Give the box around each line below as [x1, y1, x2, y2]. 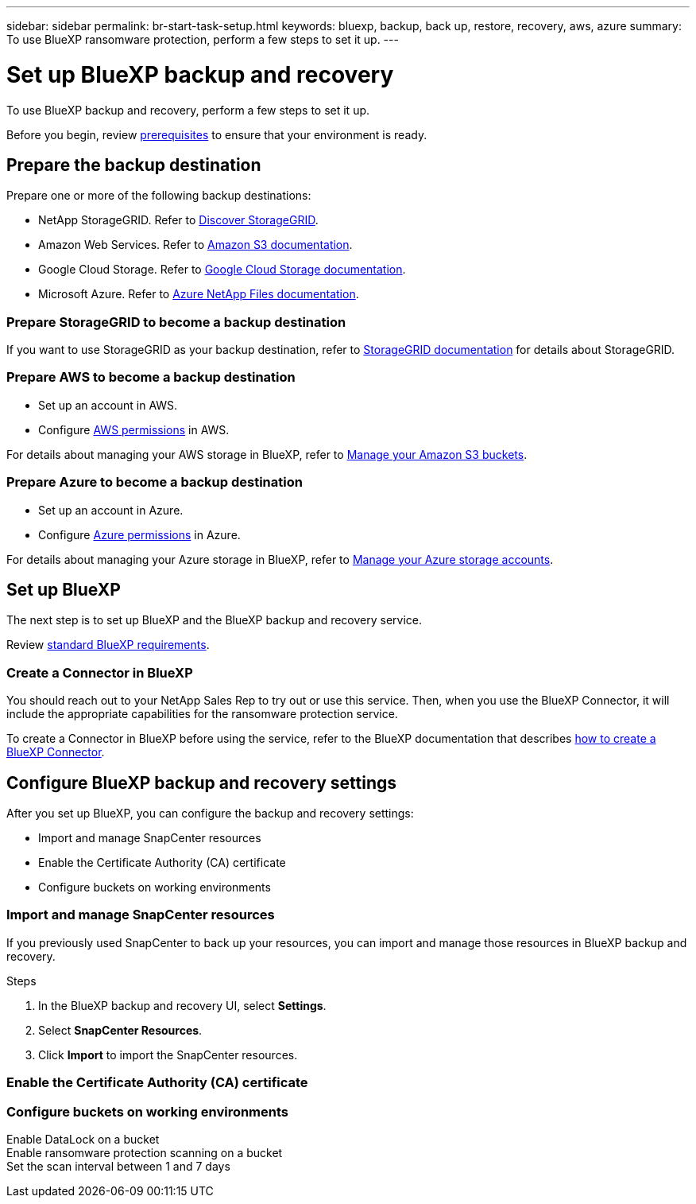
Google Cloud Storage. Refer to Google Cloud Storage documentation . [38, 262, 406, 277]
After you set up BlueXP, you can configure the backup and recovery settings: [6, 806, 414, 821]
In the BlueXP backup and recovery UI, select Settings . [38, 998, 327, 1012]
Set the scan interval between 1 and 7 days [6, 1159, 230, 1173]
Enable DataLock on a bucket [6, 1132, 160, 1146]
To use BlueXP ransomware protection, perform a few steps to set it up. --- [6, 33, 399, 46]
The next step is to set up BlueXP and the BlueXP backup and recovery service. [6, 613, 423, 627]
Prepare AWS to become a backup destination [6, 369, 296, 386]
